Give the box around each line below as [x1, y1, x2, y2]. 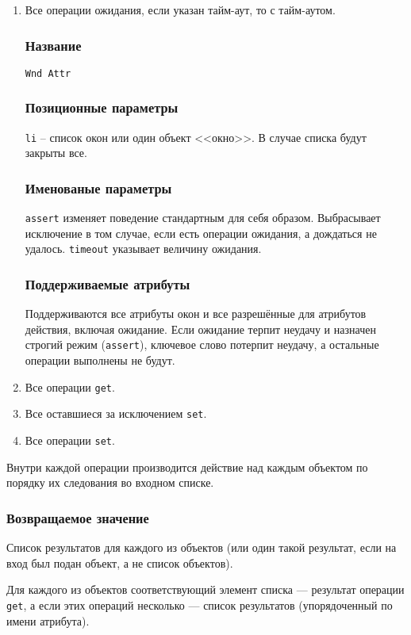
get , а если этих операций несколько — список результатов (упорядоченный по [6, 596, 393, 613]
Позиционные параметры [25, 98, 179, 117]
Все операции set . [25, 432, 115, 449]
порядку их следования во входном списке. [6, 474, 214, 491]
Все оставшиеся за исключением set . [25, 405, 207, 422]
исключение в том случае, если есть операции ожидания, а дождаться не [25, 224, 377, 241]
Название [25, 35, 82, 55]
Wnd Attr [25, 67, 71, 79]
